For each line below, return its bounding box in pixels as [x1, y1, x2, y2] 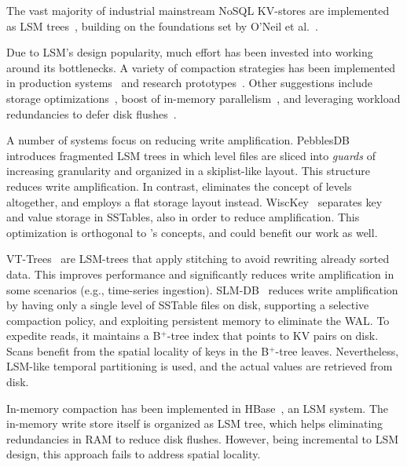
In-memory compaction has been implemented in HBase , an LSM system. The [6, 400, 389, 416]
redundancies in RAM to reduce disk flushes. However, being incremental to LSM [6, 430, 399, 447]
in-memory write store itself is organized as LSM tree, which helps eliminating [6, 415, 383, 432]
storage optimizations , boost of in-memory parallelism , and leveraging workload [6, 89, 401, 106]
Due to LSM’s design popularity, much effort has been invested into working [6, 44, 373, 60]
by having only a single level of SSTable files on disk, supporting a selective [6, 297, 369, 313]
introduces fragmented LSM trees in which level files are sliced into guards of [6, 147, 376, 163]
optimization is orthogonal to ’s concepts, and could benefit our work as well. [6, 224, 378, 240]
